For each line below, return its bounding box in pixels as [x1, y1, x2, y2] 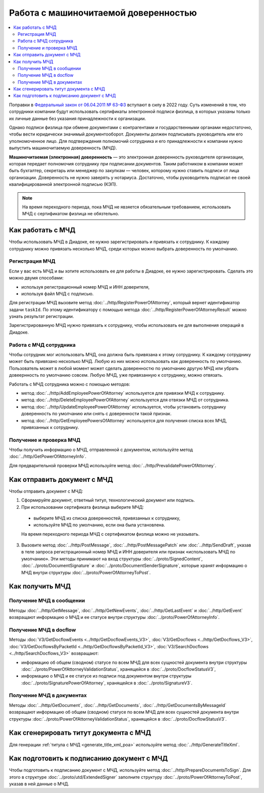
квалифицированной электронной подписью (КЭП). [9, 181, 117, 187]
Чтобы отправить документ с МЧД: [9, 488, 83, 494]
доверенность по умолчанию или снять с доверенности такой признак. [21, 411, 172, 417]
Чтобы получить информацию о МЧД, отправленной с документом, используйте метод [9, 447, 193, 453]
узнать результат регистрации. [9, 314, 74, 319]
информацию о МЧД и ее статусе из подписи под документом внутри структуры [21, 673, 192, 679]
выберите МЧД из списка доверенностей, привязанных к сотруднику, [33, 515, 181, 521]
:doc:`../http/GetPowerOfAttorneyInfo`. [9, 453, 87, 459]
